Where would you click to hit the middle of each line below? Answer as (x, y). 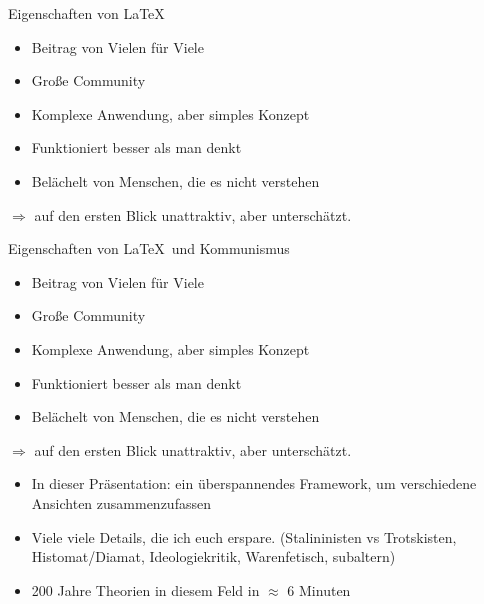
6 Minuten (319, 589)
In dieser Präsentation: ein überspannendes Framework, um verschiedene (254, 483)
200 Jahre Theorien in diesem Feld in (145, 589)
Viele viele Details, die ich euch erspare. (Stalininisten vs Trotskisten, (244, 536)
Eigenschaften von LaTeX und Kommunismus (149, 248)
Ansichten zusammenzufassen (121, 502)
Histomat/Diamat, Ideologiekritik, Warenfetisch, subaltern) (213, 556)
